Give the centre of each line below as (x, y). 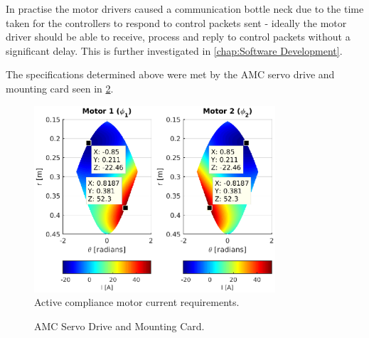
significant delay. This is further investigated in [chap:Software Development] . (174, 50)
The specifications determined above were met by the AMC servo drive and (170, 74)
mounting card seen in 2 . (60, 88)
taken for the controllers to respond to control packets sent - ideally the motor (176, 22)
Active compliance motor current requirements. (137, 302)
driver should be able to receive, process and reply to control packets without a (178, 37)
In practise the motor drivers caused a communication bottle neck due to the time (185, 9)
